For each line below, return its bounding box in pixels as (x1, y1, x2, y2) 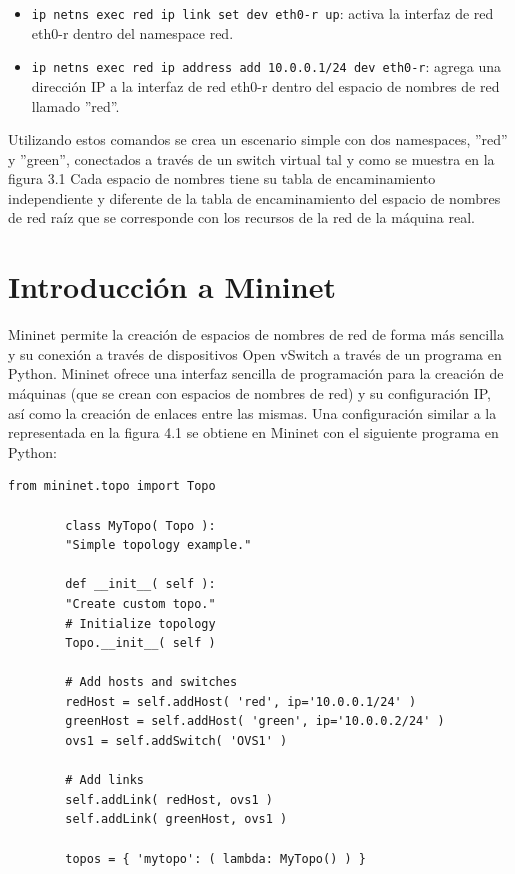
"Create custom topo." (65, 596, 216, 611)
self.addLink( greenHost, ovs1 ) (65, 812, 288, 827)
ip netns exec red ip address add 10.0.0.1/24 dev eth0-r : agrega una (31, 56, 502, 77)
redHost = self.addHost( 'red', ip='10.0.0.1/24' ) (65, 694, 417, 709)
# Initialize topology (65, 616, 216, 631)
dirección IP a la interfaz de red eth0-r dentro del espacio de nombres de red (31, 75, 500, 96)
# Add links (65, 773, 145, 788)
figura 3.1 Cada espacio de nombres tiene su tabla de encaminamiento (8, 168, 436, 189)
